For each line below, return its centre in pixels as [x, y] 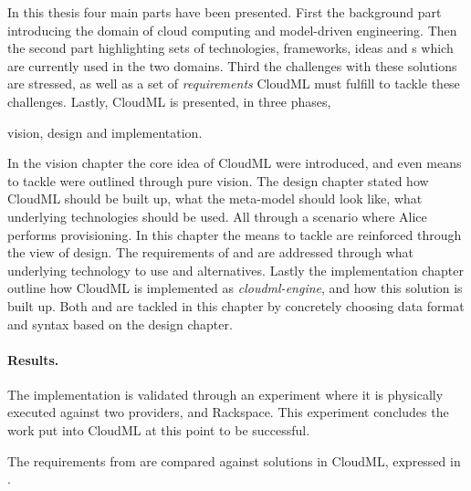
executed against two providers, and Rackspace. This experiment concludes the [228, 412]
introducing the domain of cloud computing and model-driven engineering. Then [232, 30]
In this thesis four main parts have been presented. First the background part [225, 12]
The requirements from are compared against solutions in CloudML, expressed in [234, 460]
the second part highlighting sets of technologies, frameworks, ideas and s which [230, 48]
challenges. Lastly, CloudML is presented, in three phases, [169, 101]
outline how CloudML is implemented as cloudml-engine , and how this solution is [235, 288]
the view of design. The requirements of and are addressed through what [211, 252]
